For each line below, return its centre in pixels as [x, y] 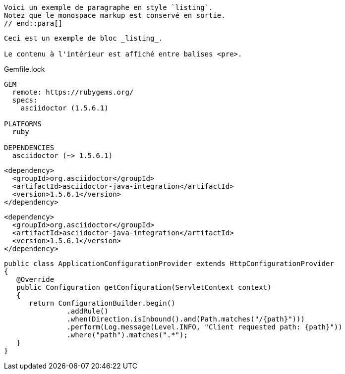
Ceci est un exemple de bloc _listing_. [84, 38]
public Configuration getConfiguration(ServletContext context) [144, 287]
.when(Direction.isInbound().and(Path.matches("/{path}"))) [186, 319]
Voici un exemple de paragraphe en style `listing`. [109, 7]
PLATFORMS [23, 124]
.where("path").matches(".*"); [127, 335]
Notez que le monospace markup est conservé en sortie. [115, 15]
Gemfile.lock [25, 69]
